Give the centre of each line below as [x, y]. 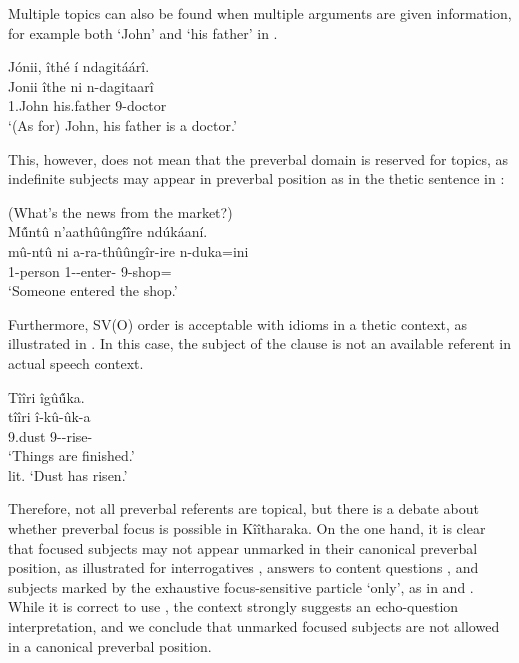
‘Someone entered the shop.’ [93, 290]
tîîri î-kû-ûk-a [49, 416]
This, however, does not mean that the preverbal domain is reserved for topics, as [258, 158]
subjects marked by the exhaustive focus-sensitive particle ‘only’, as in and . [241, 586]
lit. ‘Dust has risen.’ [68, 474]
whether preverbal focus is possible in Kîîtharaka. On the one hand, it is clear [247, 528]
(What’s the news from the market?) [120, 211]
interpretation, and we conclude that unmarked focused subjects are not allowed [254, 626]
